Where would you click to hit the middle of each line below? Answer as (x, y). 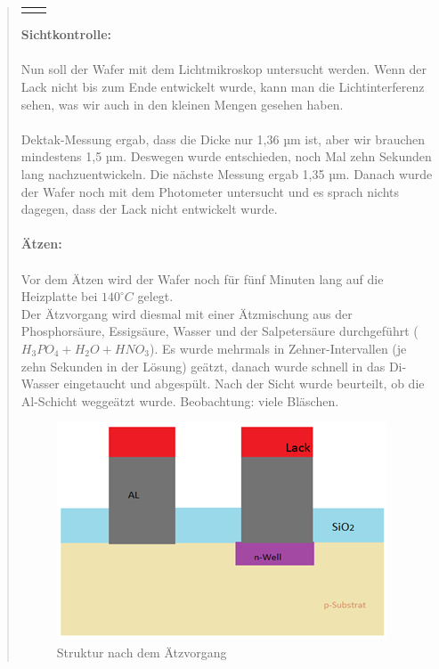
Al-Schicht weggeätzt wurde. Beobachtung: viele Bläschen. (180, 400)
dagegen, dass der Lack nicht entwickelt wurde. (149, 209)
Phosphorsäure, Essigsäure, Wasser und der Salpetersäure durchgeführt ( (219, 331)
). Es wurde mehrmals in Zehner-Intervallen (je (278, 348)
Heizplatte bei (59, 296)
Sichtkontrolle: (66, 34)
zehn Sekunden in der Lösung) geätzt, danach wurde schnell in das (203, 366)
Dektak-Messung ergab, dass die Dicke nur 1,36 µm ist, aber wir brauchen (223, 139)
